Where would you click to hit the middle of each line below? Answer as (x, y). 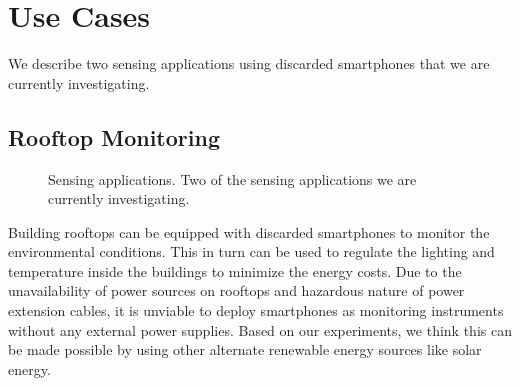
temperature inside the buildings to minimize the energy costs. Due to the (235, 270)
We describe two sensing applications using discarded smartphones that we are (249, 63)
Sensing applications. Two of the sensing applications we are (232, 178)
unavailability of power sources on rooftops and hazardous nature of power (236, 290)
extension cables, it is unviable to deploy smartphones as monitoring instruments (256, 310)
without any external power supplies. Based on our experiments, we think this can (260, 329)
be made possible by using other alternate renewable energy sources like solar (245, 349)
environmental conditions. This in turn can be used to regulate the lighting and (251, 251)
